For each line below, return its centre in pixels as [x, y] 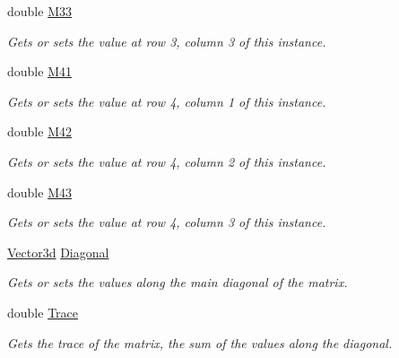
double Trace [43, 312]
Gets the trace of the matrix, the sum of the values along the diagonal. [200, 342]
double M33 [39, 11]
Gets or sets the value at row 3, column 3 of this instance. [167, 41]
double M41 [39, 71]
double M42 [39, 131]
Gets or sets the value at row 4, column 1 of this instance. [167, 101]
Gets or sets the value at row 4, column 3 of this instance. [167, 222]
